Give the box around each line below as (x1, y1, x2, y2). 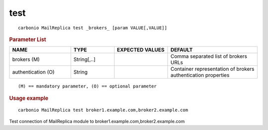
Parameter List (9, 36, 47, 43)
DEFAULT (170, 46, 193, 53)
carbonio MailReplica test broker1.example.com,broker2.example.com (18, 107, 188, 113)
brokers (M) (12, 56, 40, 63)
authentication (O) (12, 69, 55, 76)
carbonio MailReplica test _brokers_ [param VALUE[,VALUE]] (18, 25, 167, 31)
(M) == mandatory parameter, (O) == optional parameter (18, 84, 157, 89)
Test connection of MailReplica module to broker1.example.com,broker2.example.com (9, 118, 185, 124)
